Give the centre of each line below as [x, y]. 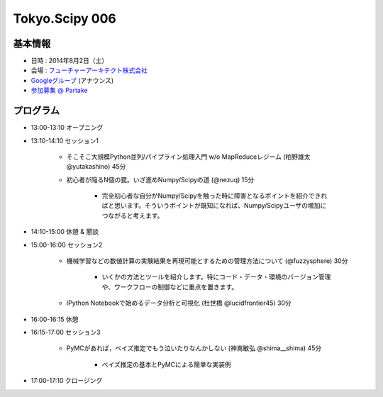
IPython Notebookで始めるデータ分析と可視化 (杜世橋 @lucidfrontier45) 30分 [179, 303]
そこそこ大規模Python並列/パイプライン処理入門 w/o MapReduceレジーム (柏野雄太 [189, 157]
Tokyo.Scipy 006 [65, 18]
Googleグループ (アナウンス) [72, 80]
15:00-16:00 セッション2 [67, 245]
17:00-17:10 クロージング [67, 381]
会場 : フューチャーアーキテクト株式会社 [89, 70]
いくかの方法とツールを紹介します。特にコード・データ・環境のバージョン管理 [216, 277]
